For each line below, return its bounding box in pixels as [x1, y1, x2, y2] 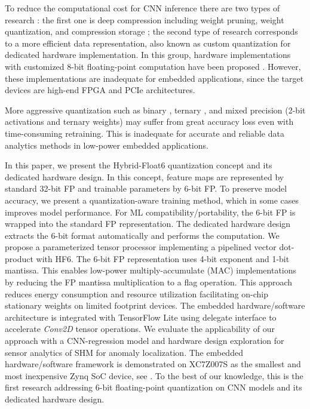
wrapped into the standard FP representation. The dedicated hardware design [5, 217, 291, 230]
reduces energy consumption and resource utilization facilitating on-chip [5, 287, 269, 300]
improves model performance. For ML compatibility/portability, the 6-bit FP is [5, 205, 296, 218]
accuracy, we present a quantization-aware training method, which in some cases [5, 193, 299, 206]
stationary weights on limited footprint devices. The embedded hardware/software [5, 299, 305, 312]
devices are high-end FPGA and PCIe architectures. [5, 84, 195, 96]
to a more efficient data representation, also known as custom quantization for [5, 36, 291, 49]
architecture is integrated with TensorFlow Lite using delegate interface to [5, 310, 277, 323]
